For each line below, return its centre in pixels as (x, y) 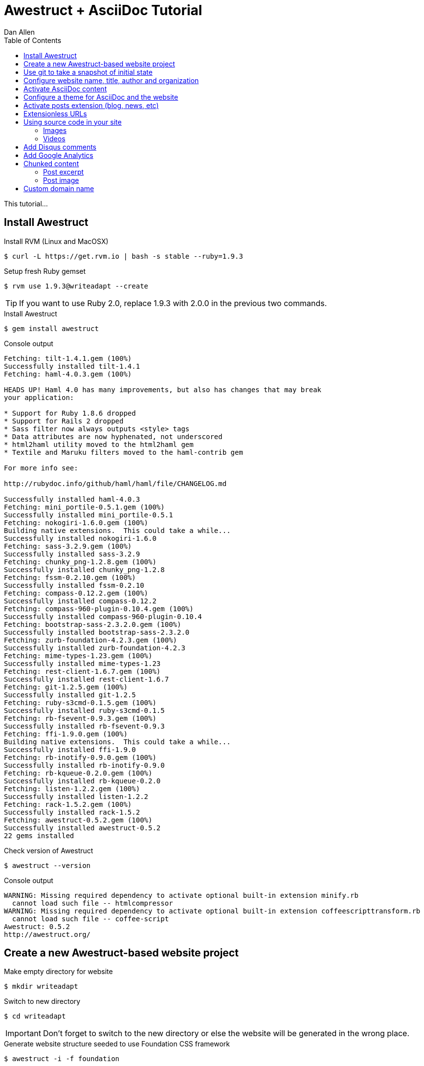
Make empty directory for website (58, 972)
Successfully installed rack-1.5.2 (72, 812)
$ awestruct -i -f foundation (62, 1059)
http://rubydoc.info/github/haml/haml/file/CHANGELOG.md (115, 483)
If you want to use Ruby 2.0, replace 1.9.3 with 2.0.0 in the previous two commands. (173, 303)
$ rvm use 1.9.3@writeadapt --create (76, 286)
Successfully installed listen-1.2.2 (76, 796)
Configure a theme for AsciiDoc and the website (101, 97)
